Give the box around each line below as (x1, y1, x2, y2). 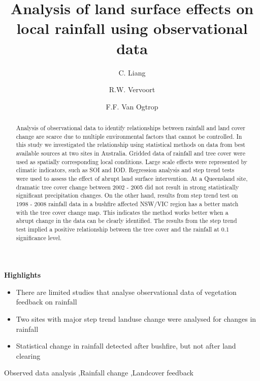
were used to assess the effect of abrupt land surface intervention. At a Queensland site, (16, 174, 248, 183)
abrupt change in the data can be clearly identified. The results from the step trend (16, 216, 237, 225)
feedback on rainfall (16, 296, 77, 307)
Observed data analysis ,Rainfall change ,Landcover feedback (4, 367, 193, 378)
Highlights (4, 270, 41, 280)
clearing (16, 350, 41, 361)
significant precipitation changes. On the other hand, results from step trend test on (16, 191, 238, 200)
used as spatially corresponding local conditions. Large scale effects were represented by (16, 157, 248, 166)
